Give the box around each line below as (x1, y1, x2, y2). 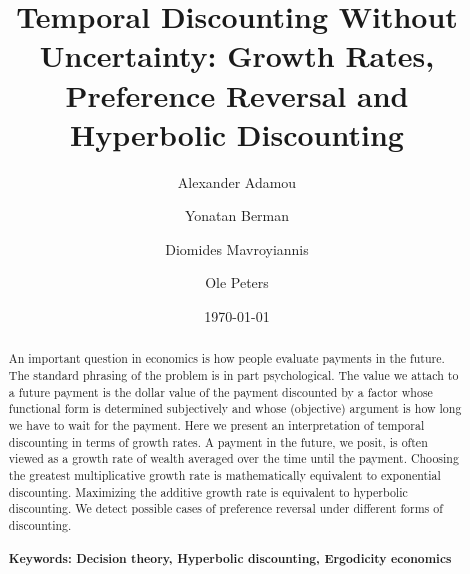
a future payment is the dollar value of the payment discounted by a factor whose (8, 383, 433, 400)
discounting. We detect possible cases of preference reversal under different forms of (8, 500, 443, 517)
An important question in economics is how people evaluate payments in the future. (8, 350, 445, 367)
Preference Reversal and (65, 74, 409, 115)
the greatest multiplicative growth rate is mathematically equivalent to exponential (8, 467, 441, 484)
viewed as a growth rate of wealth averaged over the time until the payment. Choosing (8, 450, 459, 467)
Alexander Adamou (177, 171, 297, 192)
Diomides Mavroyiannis (165, 238, 309, 259)
